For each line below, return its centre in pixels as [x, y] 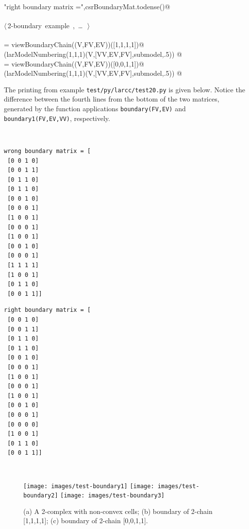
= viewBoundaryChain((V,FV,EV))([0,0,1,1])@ [74, 63]
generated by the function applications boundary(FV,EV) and [95, 108]
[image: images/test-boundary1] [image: [89, 486]
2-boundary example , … [45, 26]
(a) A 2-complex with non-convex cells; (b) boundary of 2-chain [118, 511]
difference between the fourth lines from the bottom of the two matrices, [112, 99]
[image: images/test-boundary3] [113, 496]
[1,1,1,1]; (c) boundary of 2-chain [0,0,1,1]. [86, 520]
